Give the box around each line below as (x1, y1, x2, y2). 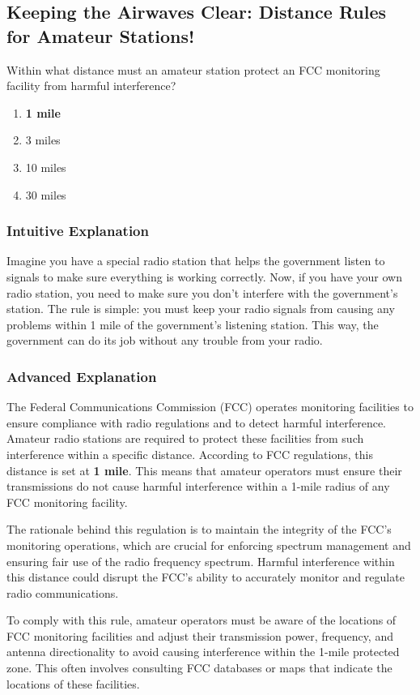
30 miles (25, 186, 66, 203)
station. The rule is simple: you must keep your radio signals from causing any (6, 300, 395, 317)
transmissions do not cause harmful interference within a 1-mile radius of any (6, 478, 390, 495)
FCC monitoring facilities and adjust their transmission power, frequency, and (6, 627, 393, 644)
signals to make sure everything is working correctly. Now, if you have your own (6, 268, 402, 285)
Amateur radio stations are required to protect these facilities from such (6, 430, 364, 447)
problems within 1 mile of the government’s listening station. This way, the (6, 315, 379, 332)
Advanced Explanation (6, 366, 157, 386)
